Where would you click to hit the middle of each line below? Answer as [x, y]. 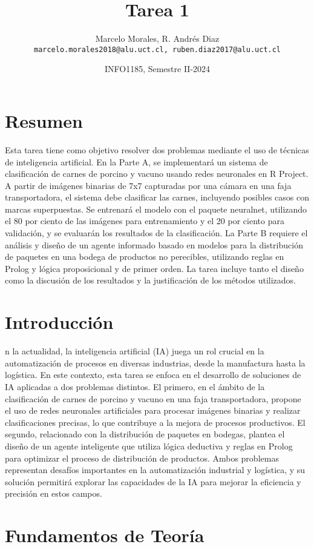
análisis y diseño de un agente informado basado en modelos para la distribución [154, 244]
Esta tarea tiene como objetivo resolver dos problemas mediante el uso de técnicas [157, 149]
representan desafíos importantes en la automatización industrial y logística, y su [155, 470]
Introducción [59, 322]
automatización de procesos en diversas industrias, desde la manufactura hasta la [155, 363]
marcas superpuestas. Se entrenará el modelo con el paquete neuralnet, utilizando [156, 209]
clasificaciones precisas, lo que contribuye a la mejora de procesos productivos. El [155, 422]
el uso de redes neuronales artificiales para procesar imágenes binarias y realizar [153, 410]
